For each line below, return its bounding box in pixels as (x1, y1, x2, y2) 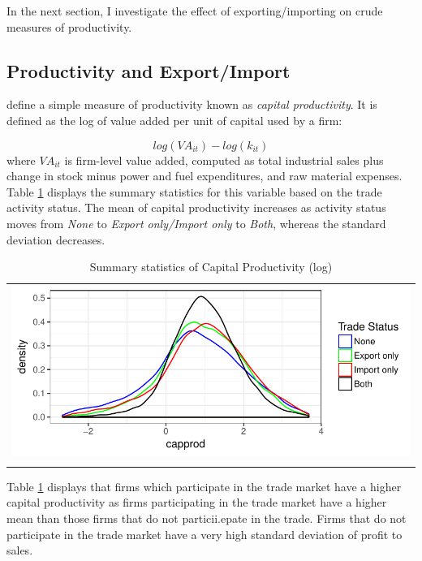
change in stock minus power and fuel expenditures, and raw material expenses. (6, 167, 403, 184)
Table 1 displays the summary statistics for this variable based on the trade (6, 183, 382, 200)
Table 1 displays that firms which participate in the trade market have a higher (6, 477, 402, 494)
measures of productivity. (6, 18, 132, 35)
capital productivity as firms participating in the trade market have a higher (6, 494, 387, 511)
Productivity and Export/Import (6, 58, 291, 83)
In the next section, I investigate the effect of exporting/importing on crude (6, 2, 383, 19)
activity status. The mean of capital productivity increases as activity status (6, 199, 386, 216)
